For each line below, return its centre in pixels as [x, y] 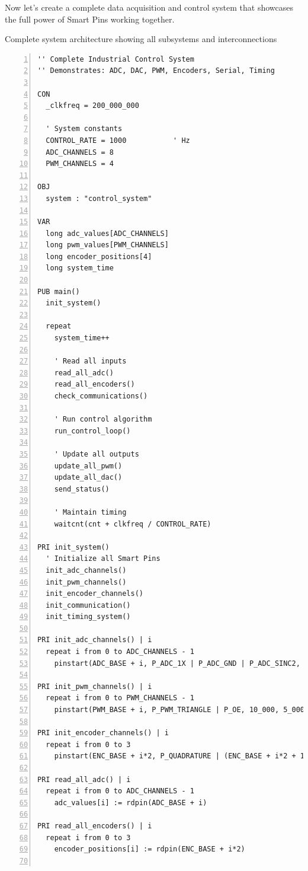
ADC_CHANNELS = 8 [80, 152]
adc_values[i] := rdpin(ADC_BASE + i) [131, 803]
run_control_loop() [92, 431]
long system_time [80, 268]
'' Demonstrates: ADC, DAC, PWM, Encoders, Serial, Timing [156, 71]
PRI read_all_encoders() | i [95, 826]
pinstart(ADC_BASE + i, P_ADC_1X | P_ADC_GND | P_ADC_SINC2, [177, 663]
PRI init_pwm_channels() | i [95, 686]
